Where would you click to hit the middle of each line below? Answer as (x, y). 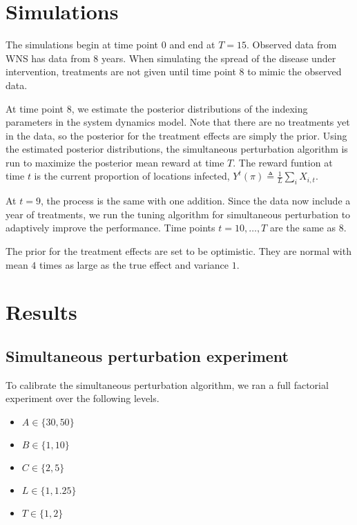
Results (41, 312)
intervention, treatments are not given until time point (121, 71)
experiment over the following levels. (83, 398)
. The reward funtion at (283, 162)
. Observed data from (292, 45)
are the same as (303, 228)
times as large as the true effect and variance (134, 264)
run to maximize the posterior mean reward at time (115, 162)
